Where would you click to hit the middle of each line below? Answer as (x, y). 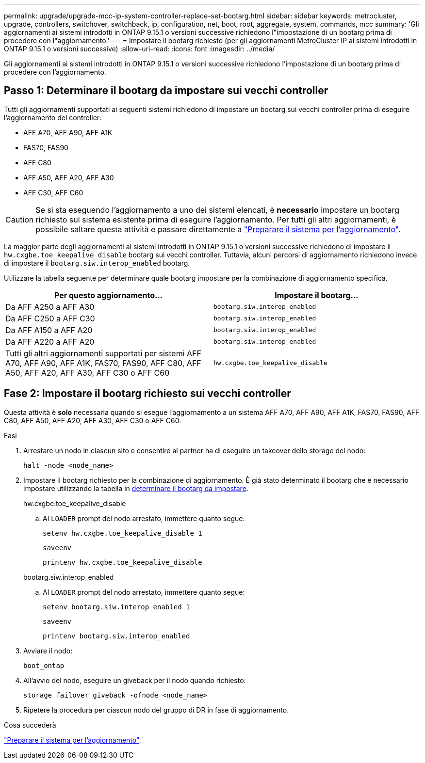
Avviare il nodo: (48, 651)
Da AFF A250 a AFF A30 (50, 307)
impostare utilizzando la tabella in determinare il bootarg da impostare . (136, 488)
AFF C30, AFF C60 (53, 192)
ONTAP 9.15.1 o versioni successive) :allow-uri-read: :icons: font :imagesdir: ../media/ (139, 49)
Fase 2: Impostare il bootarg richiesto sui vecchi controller (147, 394)
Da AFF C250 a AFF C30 (50, 318)
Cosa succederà (30, 725)
